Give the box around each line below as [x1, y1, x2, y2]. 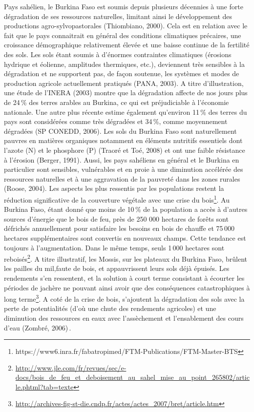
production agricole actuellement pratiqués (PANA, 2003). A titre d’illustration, [4, 78, 244, 88]
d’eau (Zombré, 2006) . [4, 322, 71, 332]
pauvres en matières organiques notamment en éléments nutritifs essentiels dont [4, 135, 243, 145]
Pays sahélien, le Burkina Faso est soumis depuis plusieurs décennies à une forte [4, 1, 243, 11]
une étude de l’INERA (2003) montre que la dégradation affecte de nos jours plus [4, 87, 248, 98]
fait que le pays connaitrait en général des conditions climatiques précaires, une [4, 30, 241, 40]
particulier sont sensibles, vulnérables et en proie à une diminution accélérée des [4, 164, 243, 174]
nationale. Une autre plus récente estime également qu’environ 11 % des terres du [4, 106, 247, 117]
